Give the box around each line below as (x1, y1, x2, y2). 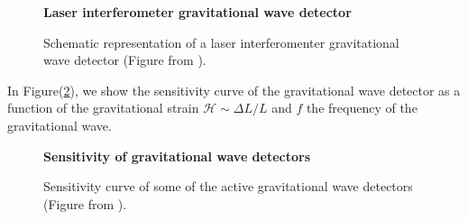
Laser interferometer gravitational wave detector (43, 3, 352, 21)
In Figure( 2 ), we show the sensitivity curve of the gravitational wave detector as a (7, 80, 461, 99)
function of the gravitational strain (7, 98, 199, 117)
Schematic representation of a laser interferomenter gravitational (43, 32, 399, 51)
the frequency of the (306, 98, 418, 117)
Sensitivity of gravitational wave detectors (43, 146, 311, 165)
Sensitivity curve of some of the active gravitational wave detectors (43, 177, 413, 196)
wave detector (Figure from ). (43, 50, 206, 69)
